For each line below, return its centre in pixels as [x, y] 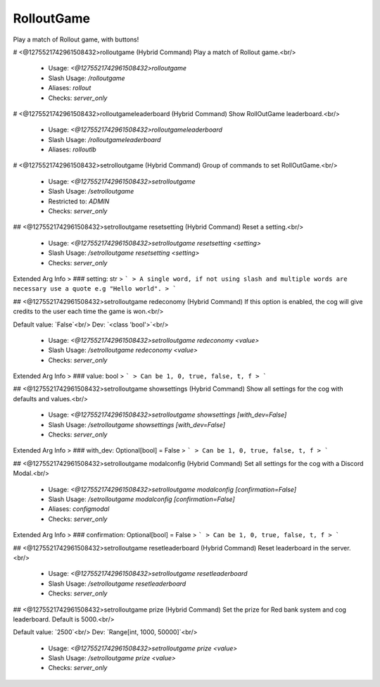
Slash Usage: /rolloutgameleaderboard [104, 139]
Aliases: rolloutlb [72, 150]
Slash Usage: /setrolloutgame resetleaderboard [117, 584]
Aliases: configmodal [79, 509]
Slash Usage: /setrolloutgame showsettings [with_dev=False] [137, 424]
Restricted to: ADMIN [79, 201]
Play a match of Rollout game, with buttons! [76, 39]
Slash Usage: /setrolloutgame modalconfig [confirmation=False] [141, 499]
